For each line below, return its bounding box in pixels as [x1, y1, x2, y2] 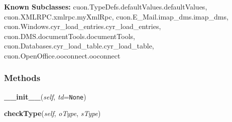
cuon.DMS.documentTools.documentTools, [4, 30, 135, 41]
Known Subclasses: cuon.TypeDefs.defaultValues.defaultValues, [4, 1, 207, 11]
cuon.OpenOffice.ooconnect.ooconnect [4, 50, 121, 60]
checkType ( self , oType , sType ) [4, 108, 101, 118]
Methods [4, 71, 41, 84]
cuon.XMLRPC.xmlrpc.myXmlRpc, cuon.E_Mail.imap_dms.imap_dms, [4, 11, 228, 21]
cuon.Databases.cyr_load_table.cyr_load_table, [4, 40, 154, 51]
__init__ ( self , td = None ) [4, 91, 86, 101]
